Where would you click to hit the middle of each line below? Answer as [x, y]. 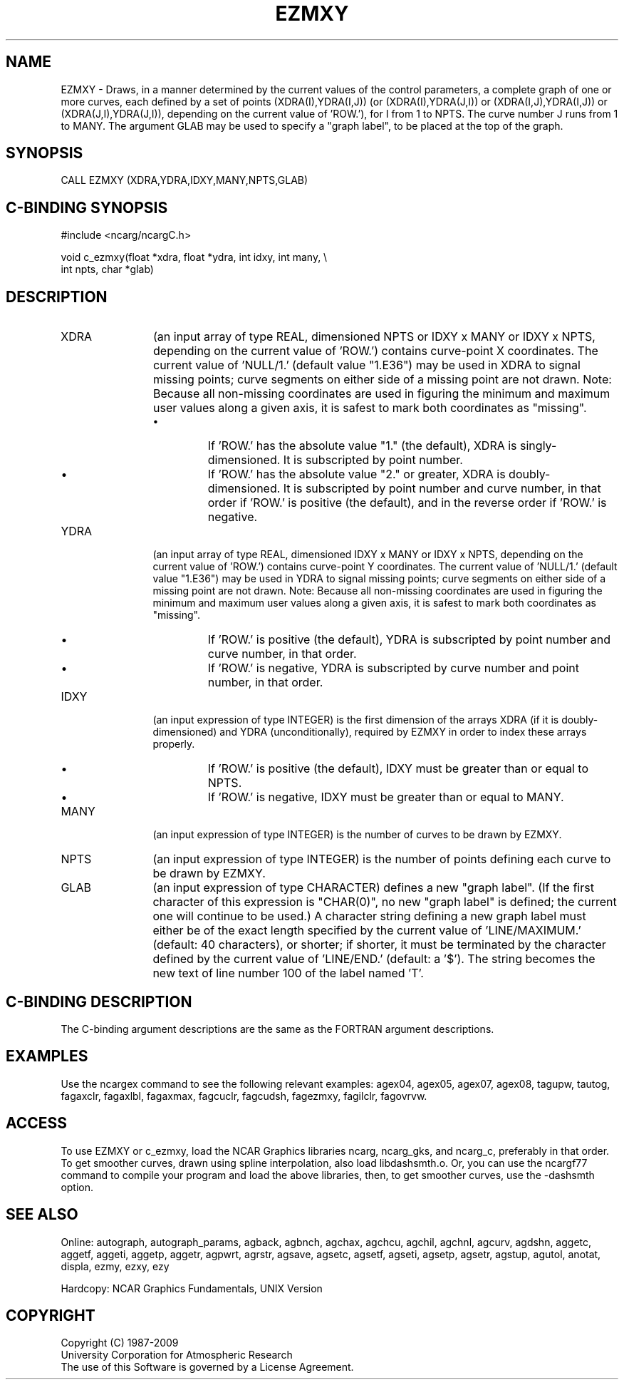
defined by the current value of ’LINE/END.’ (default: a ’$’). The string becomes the [374, 959]
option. [77, 1187]
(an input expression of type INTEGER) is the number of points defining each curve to [382, 859]
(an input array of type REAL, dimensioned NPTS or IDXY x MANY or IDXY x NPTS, [374, 337]
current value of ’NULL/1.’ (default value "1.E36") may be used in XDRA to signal [367, 365]
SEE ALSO [42, 1215]
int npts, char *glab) [107, 269]
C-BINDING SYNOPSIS [87, 207]
